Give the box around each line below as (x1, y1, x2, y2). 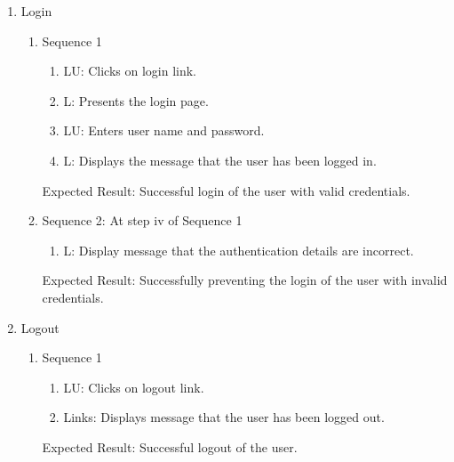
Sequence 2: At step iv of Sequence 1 (42, 211, 243, 230)
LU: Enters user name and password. (63, 121, 265, 140)
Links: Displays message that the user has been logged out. (63, 408, 385, 426)
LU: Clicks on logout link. (63, 377, 204, 396)
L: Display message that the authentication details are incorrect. (63, 240, 414, 259)
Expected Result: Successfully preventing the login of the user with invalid (42, 271, 448, 289)
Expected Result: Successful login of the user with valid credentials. (42, 181, 410, 199)
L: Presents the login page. (63, 91, 209, 109)
